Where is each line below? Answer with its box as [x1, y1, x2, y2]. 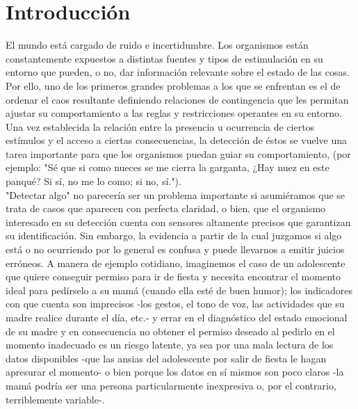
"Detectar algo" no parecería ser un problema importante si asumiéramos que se [6, 187, 345, 202]
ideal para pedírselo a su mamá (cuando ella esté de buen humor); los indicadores [6, 282, 353, 297]
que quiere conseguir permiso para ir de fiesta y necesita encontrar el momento [6, 269, 341, 284]
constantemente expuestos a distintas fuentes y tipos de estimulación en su [6, 51, 323, 65]
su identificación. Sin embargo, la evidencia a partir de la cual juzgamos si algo [6, 228, 342, 243]
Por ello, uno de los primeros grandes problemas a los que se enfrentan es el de [6, 78, 341, 93]
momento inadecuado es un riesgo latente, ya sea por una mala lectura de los [6, 337, 334, 352]
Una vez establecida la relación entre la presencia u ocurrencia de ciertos [6, 119, 315, 134]
